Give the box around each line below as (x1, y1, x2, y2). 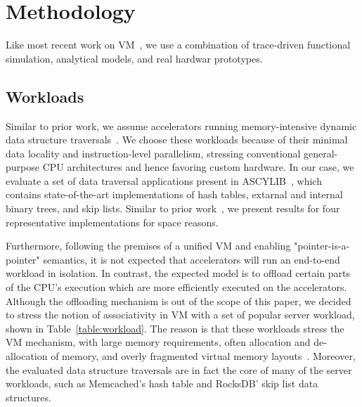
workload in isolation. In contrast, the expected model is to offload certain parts (6, 266, 351, 280)
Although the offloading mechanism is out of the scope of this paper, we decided (6, 293, 351, 308)
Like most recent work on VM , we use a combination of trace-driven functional (6, 37, 351, 52)
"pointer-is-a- (294, 238, 350, 253)
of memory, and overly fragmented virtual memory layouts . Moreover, (51, 349, 356, 363)
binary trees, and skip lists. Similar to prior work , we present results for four (6, 201, 340, 216)
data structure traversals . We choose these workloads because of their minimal (6, 132, 348, 147)
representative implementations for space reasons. (6, 214, 219, 229)
